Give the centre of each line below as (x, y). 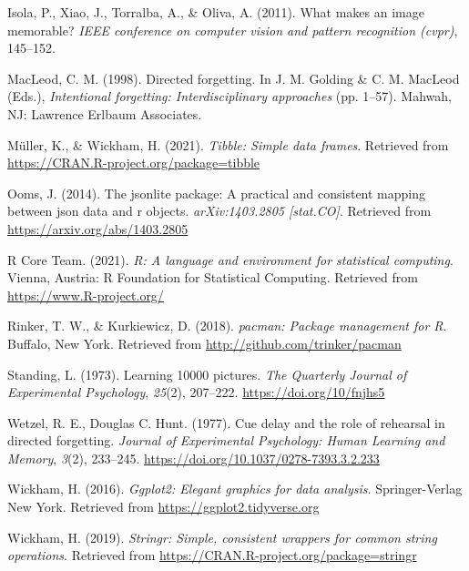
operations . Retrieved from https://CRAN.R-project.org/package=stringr (212, 555)
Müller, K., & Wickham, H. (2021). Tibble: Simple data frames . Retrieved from (228, 144)
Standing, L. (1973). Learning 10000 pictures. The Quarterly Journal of (207, 374)
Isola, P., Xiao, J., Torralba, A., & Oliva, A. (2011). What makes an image (216, 12)
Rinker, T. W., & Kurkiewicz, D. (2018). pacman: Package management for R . (227, 326)
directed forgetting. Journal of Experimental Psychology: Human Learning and (226, 440)
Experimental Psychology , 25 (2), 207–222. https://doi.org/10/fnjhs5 (196, 392)
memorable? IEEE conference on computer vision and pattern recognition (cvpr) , (233, 30)
